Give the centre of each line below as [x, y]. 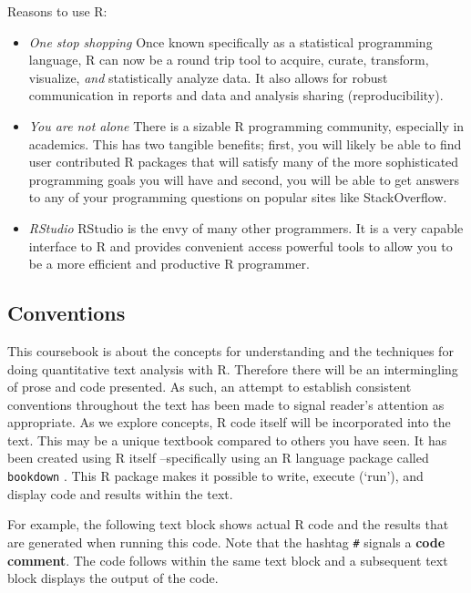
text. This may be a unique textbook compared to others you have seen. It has [227, 440]
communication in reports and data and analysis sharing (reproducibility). [236, 95]
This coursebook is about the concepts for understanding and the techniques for [230, 350]
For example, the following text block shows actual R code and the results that [228, 524]
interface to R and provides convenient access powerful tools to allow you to [241, 245]
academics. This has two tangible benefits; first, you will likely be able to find [245, 143]
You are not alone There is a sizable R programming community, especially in [246, 125]
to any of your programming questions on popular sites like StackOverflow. [238, 197]
